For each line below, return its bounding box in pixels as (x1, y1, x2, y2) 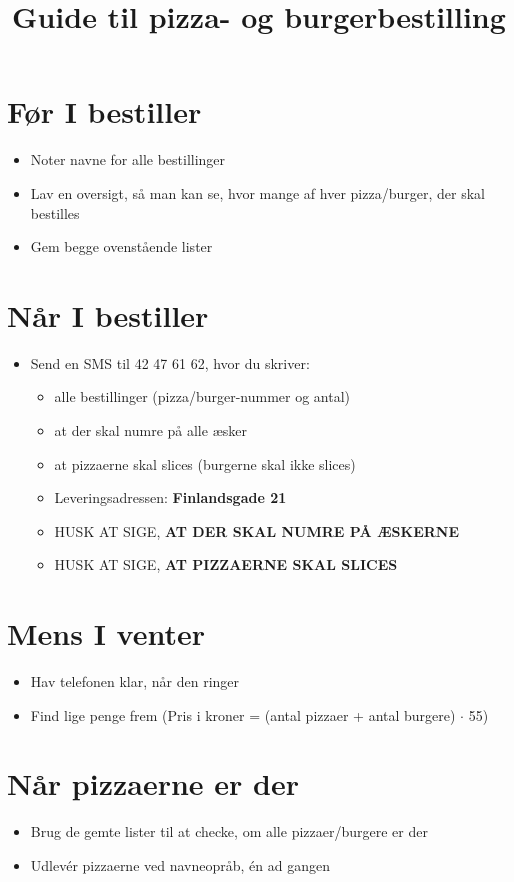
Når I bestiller (7, 294, 209, 335)
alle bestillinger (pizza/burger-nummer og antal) (54, 386, 351, 407)
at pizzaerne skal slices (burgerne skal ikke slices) (54, 453, 356, 474)
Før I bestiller (7, 91, 202, 132)
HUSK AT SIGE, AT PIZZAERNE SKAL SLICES (54, 554, 398, 575)
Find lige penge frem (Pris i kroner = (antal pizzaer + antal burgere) (30, 704, 456, 725)
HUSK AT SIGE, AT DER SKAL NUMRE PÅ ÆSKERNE (54, 520, 459, 541)
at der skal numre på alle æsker (54, 420, 247, 440)
